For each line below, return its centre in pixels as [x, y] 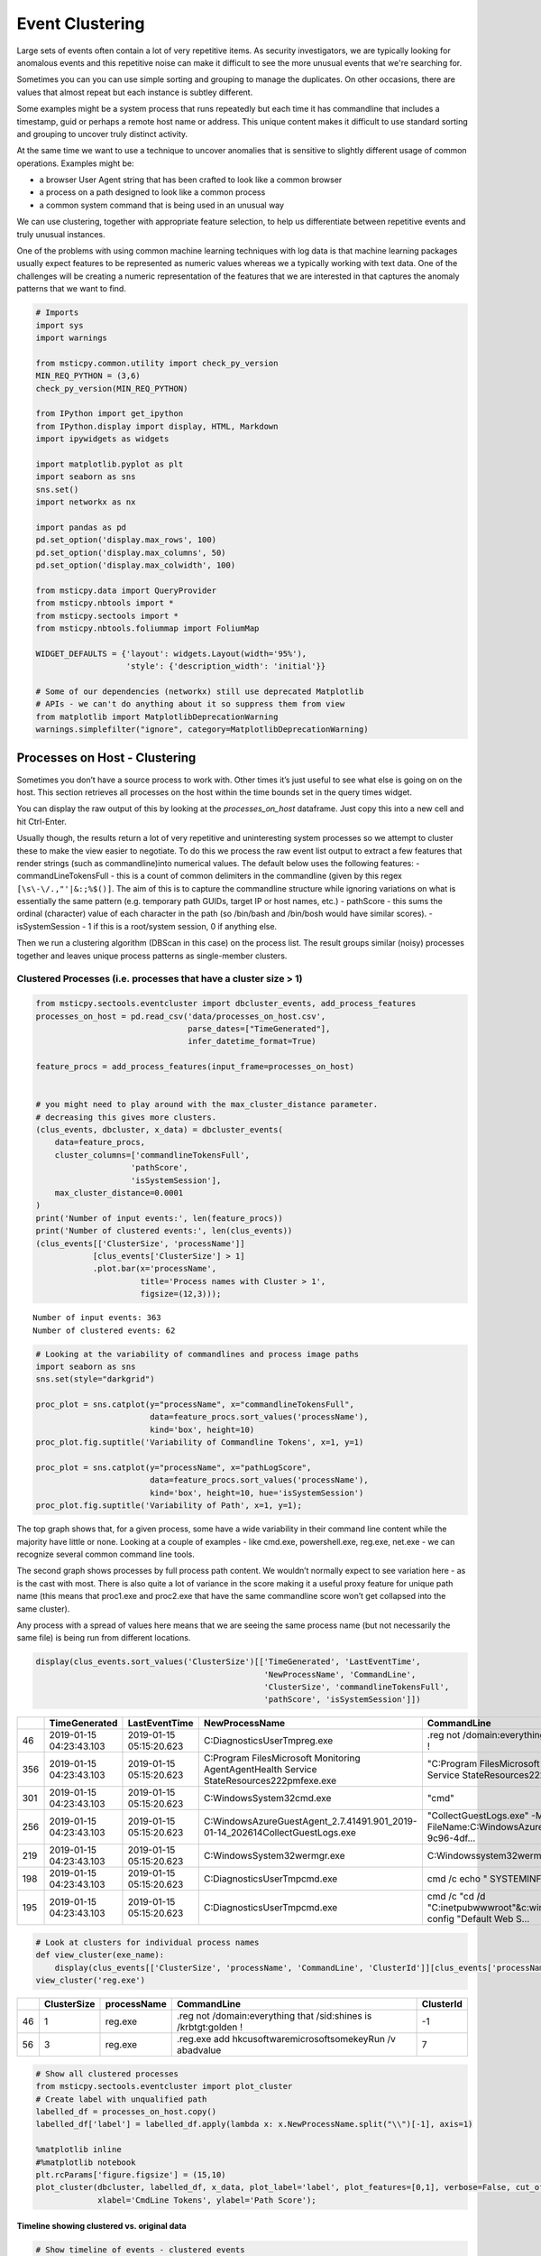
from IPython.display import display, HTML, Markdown [157, 426]
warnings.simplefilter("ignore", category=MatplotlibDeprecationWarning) [202, 730]
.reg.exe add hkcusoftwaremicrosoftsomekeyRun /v [286, 2039]
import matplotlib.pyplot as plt [110, 464]
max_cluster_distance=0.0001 [119, 1193]
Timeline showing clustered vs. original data [101, 2226]
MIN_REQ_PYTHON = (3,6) [88, 376]
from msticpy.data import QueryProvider [126, 590]
